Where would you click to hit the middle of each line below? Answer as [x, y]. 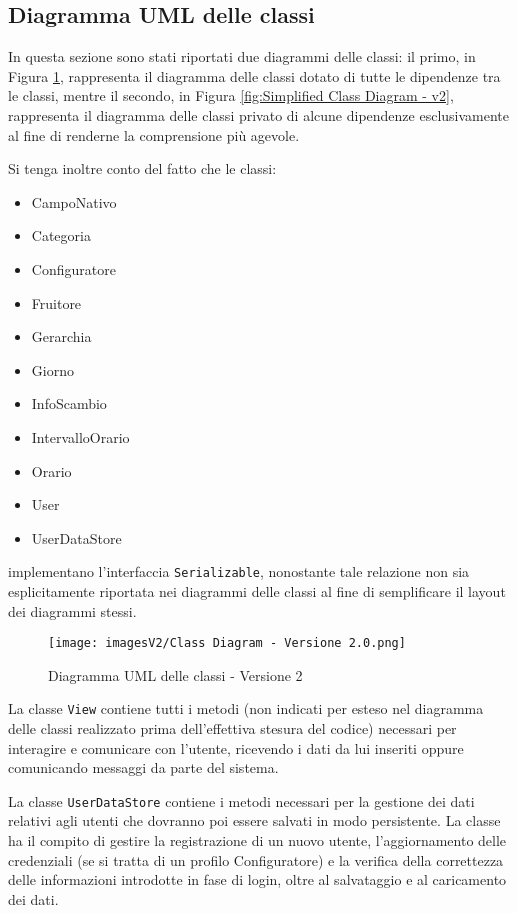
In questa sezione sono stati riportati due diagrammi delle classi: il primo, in [242, 56]
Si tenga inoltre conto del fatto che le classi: [142, 168]
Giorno [52, 369]
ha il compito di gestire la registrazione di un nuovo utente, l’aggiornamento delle [257, 840]
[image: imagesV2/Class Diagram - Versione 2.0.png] [227, 643]
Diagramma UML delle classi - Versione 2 [175, 674]
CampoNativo [74, 201]
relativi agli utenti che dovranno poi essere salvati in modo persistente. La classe [254, 820]
